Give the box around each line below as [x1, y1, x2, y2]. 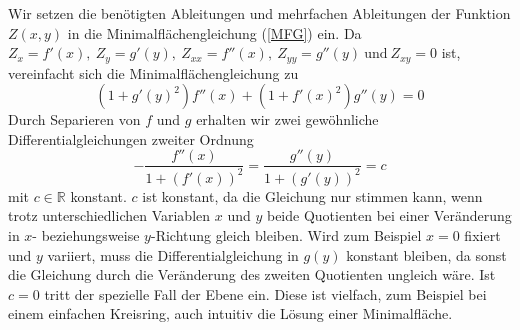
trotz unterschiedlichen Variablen [8, 205, 211, 226]
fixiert [464, 225, 501, 246]
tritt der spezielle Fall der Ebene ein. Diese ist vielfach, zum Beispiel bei [44, 283, 487, 304]
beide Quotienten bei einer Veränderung [266, 205, 512, 226]
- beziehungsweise [32, 225, 140, 246]
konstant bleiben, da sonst [346, 244, 507, 265]
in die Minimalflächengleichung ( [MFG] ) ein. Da [67, 22, 362, 43]
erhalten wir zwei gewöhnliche [196, 109, 379, 130]
